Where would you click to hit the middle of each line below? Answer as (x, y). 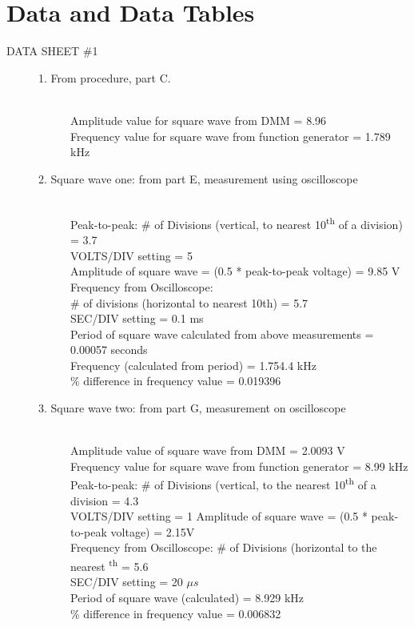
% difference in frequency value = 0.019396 (176, 381)
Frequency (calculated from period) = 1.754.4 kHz (193, 365)
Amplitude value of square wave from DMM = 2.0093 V (208, 450)
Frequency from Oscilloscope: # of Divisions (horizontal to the (224, 547)
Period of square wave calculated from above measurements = (222, 334)
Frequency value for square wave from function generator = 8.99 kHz (239, 466)
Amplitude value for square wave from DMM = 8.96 (199, 120)
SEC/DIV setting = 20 (127, 582)
